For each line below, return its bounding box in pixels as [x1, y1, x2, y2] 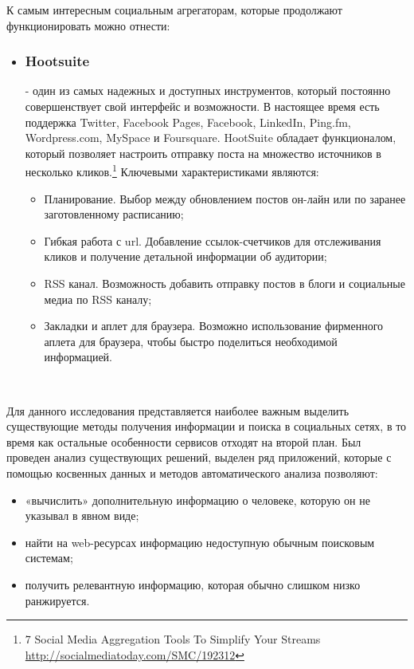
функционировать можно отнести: [6, 17, 170, 33]
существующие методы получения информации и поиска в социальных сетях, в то [6, 418, 407, 435]
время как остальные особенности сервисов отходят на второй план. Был [6, 433, 361, 450]
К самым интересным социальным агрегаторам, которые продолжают [6, 2, 342, 18]
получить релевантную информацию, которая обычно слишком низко [25, 576, 361, 592]
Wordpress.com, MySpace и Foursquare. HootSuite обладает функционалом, [25, 129, 396, 146]
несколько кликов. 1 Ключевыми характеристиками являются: [25, 161, 319, 180]
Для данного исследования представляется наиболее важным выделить [6, 402, 350, 419]
